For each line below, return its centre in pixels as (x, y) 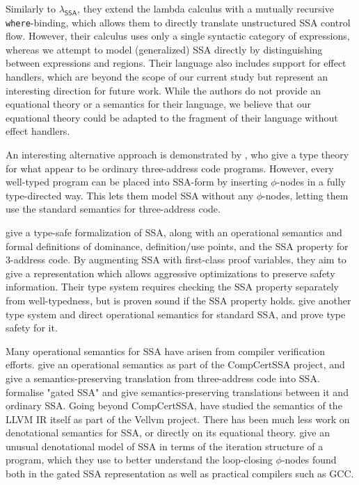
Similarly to (31, 8)
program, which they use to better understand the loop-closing (139, 460)
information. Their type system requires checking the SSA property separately (172, 287)
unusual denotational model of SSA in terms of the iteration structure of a (165, 446)
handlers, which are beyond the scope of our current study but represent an (167, 77)
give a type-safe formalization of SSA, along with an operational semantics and (174, 232)
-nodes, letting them (305, 195)
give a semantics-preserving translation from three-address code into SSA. (163, 378)
